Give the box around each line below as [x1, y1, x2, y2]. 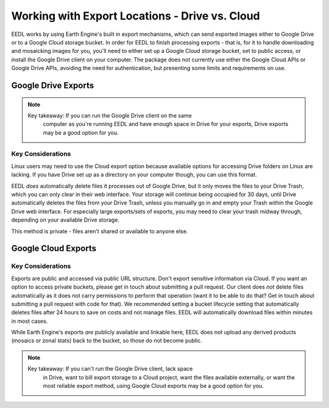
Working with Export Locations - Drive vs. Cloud [11, 9, 260, 23]
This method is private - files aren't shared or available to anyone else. [11, 227, 188, 234]
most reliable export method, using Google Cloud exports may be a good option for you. [43, 382, 264, 390]
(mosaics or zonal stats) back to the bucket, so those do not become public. [11, 337, 202, 344]
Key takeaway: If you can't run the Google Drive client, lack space [27, 365, 193, 373]
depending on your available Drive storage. [11, 216, 120, 223]
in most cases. [11, 317, 48, 325]
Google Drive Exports [11, 80, 94, 91]
